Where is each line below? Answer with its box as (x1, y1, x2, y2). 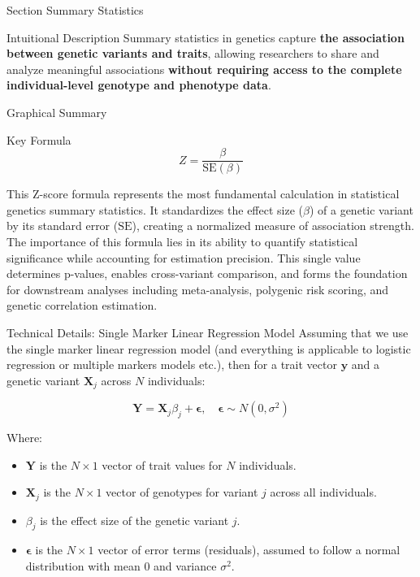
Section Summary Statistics (6, 2, 144, 18)
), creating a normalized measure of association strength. (132, 217, 414, 234)
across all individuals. (270, 484, 377, 501)
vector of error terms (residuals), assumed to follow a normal (97, 541, 401, 558)
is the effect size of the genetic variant (40, 511, 229, 528)
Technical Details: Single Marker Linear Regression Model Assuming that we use (6, 323, 409, 341)
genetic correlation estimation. (6, 297, 158, 314)
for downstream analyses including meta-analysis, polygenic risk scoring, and (6, 280, 389, 297)
